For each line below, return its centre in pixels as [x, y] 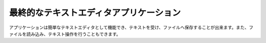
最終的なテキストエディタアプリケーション [95, 13]
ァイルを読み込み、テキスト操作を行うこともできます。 [65, 34]
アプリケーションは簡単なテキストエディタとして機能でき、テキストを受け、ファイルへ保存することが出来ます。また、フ [131, 27]
